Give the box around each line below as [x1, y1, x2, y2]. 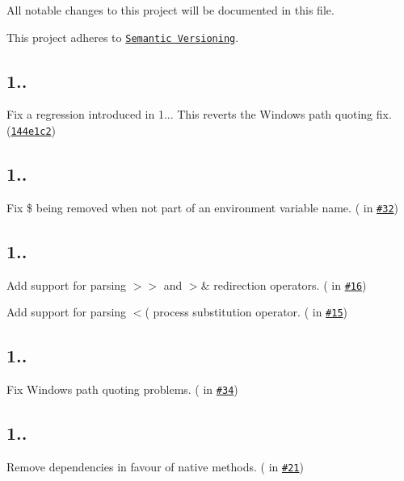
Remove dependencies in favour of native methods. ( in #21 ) [6, 458, 304, 475]
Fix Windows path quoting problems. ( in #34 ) [6, 381, 238, 398]
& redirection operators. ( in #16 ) [200, 276, 367, 293]
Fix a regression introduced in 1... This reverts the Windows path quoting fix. [6, 106, 392, 123]
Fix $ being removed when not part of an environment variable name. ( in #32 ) [6, 199, 399, 215]
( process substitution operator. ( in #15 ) [145, 303, 348, 320]
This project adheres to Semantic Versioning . [6, 28, 239, 45]
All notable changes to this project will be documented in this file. [6, 2, 335, 18]
